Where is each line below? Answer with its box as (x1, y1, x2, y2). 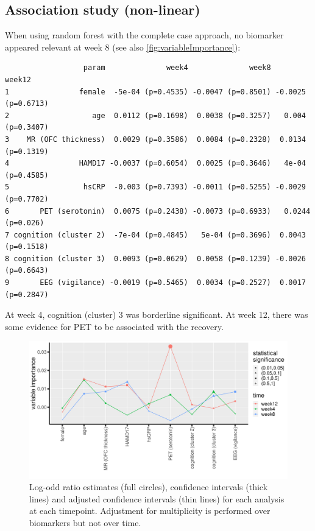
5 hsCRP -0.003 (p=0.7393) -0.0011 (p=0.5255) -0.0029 (5, 183, 306, 192)
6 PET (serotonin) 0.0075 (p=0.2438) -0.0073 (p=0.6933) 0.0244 (5, 206, 311, 216)
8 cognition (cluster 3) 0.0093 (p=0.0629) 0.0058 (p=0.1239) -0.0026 (5, 254, 306, 263)
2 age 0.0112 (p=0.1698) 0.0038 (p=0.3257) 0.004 (5, 111, 306, 120)
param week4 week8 (83, 63, 271, 72)
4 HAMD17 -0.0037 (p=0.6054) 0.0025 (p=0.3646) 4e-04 (5, 159, 306, 168)
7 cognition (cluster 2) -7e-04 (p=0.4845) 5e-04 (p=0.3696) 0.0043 (5, 230, 306, 239)
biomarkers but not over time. (29, 516, 141, 529)
